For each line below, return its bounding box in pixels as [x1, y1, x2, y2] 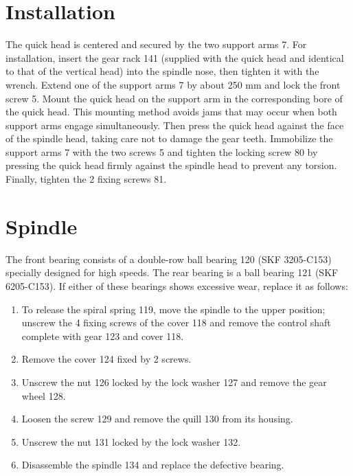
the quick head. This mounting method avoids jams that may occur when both [5, 104, 337, 119]
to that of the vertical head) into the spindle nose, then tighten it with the [5, 64, 319, 78]
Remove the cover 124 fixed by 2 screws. [21, 352, 192, 366]
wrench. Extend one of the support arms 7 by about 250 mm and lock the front [5, 77, 341, 91]
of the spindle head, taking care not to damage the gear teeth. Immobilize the [5, 131, 333, 146]
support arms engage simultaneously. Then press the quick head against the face [5, 117, 344, 132]
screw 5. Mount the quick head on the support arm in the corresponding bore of [5, 91, 343, 105]
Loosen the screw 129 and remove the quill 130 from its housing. [21, 411, 293, 426]
